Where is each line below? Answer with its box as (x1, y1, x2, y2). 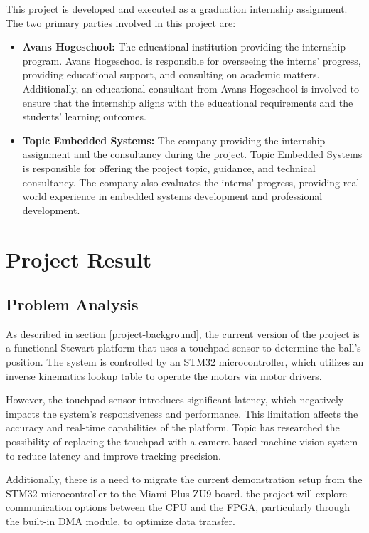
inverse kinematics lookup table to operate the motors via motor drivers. (6, 368, 322, 383)
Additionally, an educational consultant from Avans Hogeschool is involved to (22, 80, 360, 95)
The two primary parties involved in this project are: (6, 15, 236, 30)
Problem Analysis (6, 293, 139, 315)
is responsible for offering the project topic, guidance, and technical (22, 160, 316, 175)
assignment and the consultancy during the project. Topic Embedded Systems (22, 147, 363, 162)
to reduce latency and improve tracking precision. (6, 448, 221, 463)
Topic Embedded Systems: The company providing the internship (22, 132, 326, 147)
